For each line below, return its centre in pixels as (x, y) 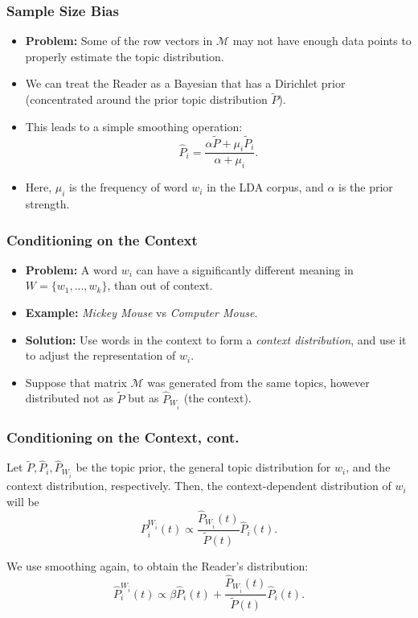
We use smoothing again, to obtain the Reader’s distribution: (158, 566)
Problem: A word (71, 269)
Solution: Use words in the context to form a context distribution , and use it (216, 339)
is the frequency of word (129, 187)
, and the (368, 467)
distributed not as (69, 398)
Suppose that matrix (76, 382)
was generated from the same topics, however (258, 382)
